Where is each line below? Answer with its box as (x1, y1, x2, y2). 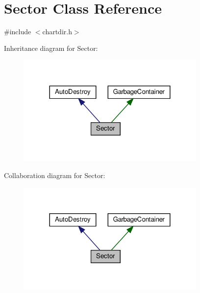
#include (4, 26, 31, 37)
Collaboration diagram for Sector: (4, 170, 105, 180)
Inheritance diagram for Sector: (4, 43, 98, 53)
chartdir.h (42, 26, 72, 37)
